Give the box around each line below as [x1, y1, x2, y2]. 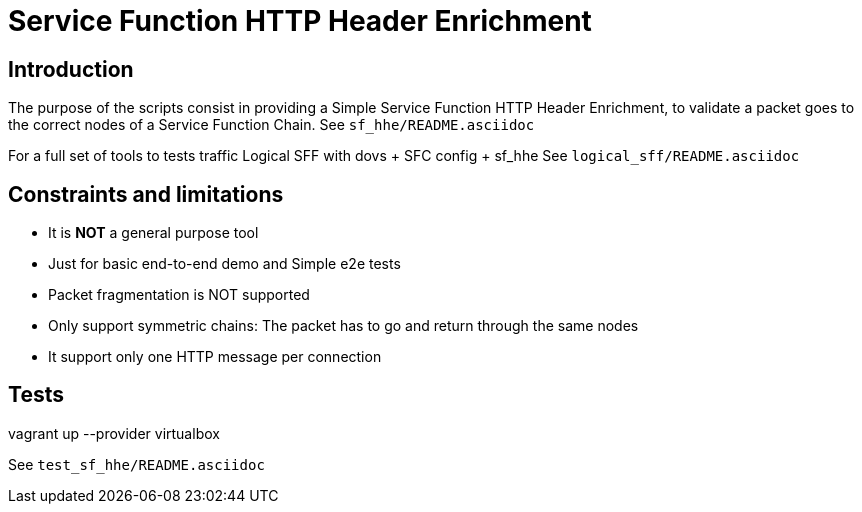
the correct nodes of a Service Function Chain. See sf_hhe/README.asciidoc [8, 116, 535, 134]
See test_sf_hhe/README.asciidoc [8, 455, 265, 473]
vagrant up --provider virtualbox [8, 424, 220, 442]
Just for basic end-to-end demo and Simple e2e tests [48, 255, 401, 273]
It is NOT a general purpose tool [48, 224, 259, 242]
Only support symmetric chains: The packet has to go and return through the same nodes [48, 317, 639, 335]
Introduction [8, 56, 134, 82]
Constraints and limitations [8, 181, 284, 207]
